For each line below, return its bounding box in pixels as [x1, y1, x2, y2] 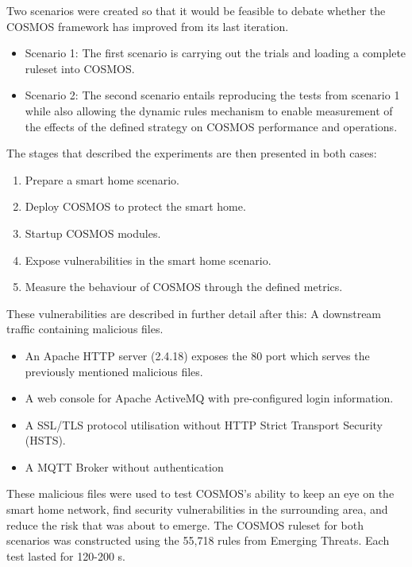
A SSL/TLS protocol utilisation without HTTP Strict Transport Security [25, 416, 383, 433]
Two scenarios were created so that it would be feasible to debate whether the [6, 2, 386, 18]
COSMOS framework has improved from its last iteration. [6, 17, 289, 34]
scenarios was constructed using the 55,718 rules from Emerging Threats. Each [6, 532, 390, 549]
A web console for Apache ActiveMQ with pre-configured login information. [25, 390, 394, 406]
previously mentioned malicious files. [25, 363, 203, 379]
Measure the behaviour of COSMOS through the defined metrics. [25, 278, 343, 295]
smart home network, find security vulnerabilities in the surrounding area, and [6, 501, 388, 518]
